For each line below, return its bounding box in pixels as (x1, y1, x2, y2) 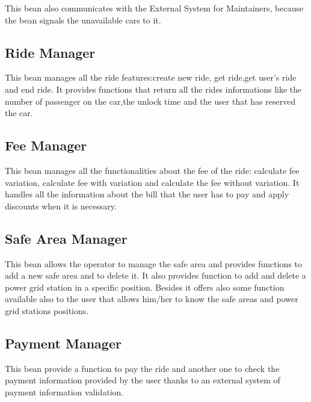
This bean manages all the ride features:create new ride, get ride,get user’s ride (5, 71, 297, 84)
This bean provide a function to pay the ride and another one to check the (5, 362, 280, 374)
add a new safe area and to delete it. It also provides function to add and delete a (5, 269, 306, 282)
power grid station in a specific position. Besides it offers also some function (5, 280, 285, 293)
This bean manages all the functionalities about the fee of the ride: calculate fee (5, 164, 300, 176)
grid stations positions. (5, 304, 89, 317)
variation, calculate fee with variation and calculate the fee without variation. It (5, 176, 300, 188)
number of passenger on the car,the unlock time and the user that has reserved (5, 94, 296, 107)
